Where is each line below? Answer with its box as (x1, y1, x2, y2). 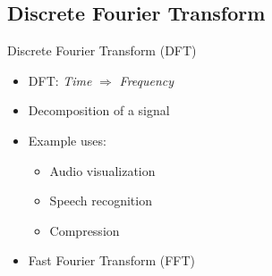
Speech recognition (49, 191, 152, 210)
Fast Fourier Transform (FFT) (28, 251, 196, 270)
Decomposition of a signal (28, 101, 170, 120)
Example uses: (28, 130, 106, 149)
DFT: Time (28, 71, 92, 89)
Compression (49, 221, 120, 239)
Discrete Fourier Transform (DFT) (7, 41, 197, 60)
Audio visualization (49, 161, 156, 180)
